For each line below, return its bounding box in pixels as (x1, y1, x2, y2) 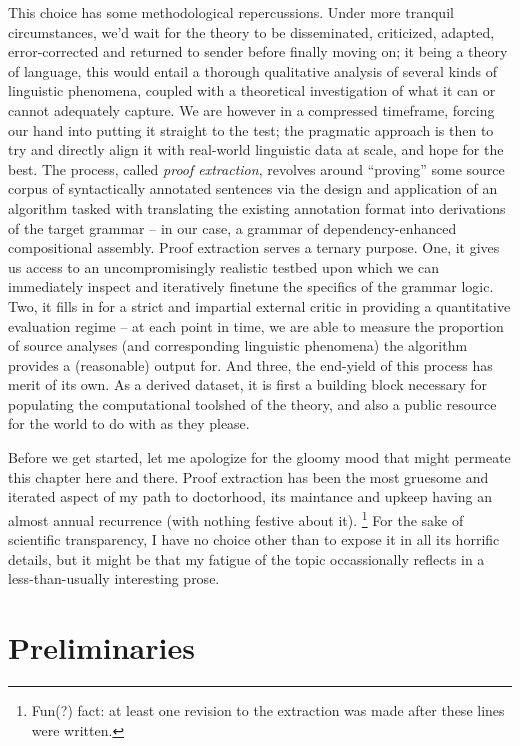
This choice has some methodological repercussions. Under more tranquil (8, 2, 454, 22)
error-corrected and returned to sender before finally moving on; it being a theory (8, 41, 508, 62)
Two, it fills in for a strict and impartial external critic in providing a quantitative (8, 295, 511, 316)
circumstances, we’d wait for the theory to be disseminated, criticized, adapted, (8, 21, 495, 42)
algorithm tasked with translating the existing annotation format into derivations (8, 197, 506, 218)
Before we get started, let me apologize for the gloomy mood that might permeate (8, 447, 511, 468)
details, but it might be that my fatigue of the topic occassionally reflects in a (8, 548, 485, 569)
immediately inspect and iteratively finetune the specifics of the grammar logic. (8, 276, 494, 297)
